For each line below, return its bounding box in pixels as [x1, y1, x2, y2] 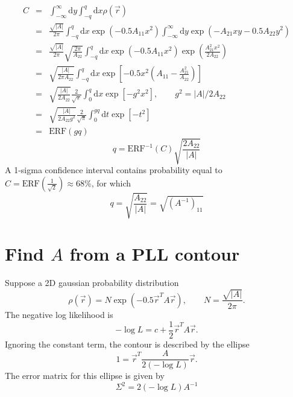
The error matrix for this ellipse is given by [5, 369, 165, 382]
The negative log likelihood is [5, 308, 113, 320]
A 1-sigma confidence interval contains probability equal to [5, 164, 222, 176]
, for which [91, 176, 131, 189]
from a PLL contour [69, 241, 240, 266]
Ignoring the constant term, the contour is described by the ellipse [5, 337, 250, 350]
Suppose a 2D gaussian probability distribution [5, 276, 179, 289]
